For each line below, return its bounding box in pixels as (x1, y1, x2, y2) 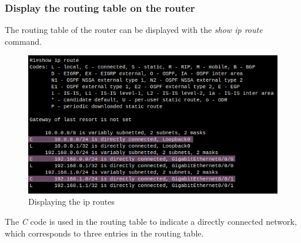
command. (5, 35, 42, 47)
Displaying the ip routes (28, 195, 115, 208)
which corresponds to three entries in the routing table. (5, 227, 204, 239)
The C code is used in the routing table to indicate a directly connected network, (5, 215, 297, 227)
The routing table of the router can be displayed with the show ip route (5, 24, 263, 36)
